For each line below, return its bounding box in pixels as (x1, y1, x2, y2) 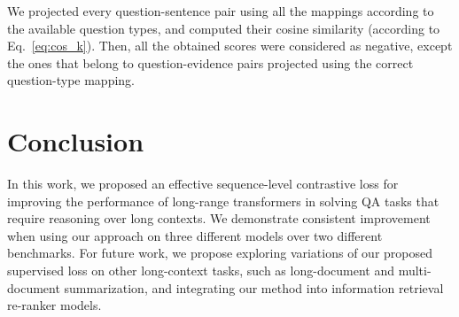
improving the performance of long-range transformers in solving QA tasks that (7, 191, 440, 210)
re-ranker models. (7, 296, 102, 314)
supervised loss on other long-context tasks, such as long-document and (7, 261, 395, 280)
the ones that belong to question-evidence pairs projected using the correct (7, 53, 414, 72)
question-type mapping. (7, 71, 135, 89)
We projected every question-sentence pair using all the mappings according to (7, 2, 434, 19)
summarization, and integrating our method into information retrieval (64, 278, 444, 297)
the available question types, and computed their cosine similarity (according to (7, 19, 440, 37)
